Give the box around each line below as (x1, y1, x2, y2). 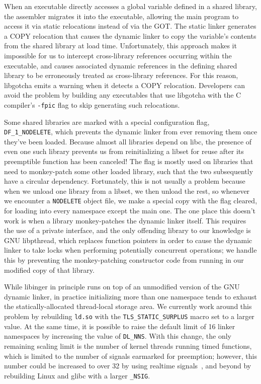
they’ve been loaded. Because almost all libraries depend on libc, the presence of (4, 136, 252, 146)
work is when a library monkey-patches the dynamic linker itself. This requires (4, 215, 246, 225)
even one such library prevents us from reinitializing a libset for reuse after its (4, 146, 244, 157)
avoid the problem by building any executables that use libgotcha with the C (4, 90, 241, 100)
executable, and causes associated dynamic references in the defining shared (4, 60, 237, 70)
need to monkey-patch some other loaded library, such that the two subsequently (4, 166, 253, 176)
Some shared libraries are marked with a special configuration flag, (4, 116, 210, 127)
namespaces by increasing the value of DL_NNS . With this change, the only (4, 331, 232, 341)
